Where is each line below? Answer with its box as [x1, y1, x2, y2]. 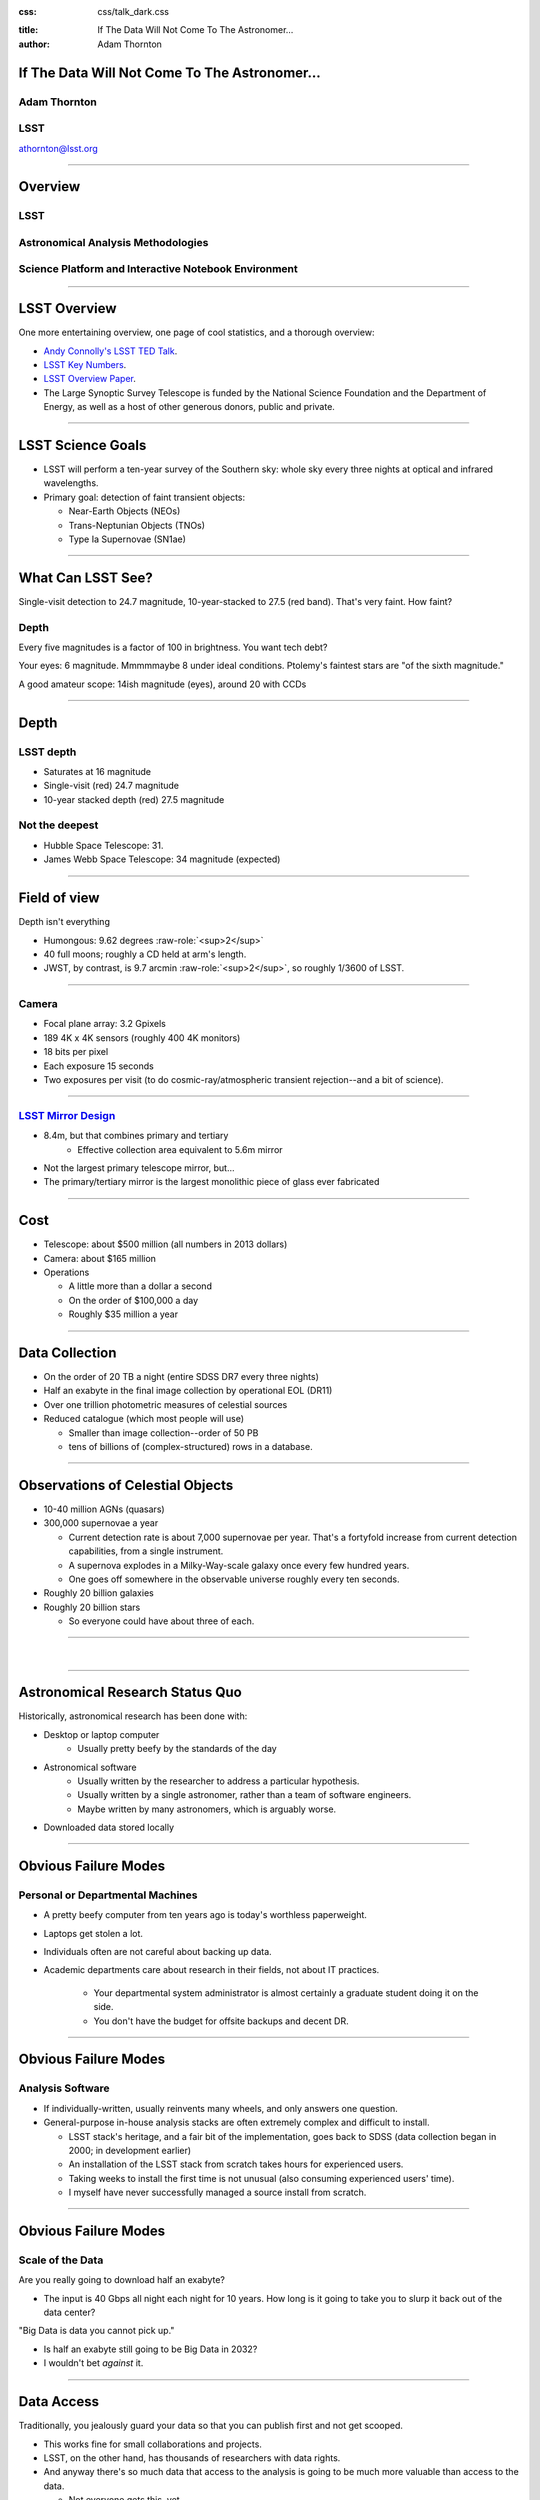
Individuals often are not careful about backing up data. [43, 1946, 272, 1958]
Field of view [18, 890, 100, 907]
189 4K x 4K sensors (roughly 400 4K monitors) [43, 1031, 241, 1044]
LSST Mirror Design [18, 1108, 116, 1122]
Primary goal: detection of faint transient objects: [43, 491, 246, 503]
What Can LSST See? [18, 569, 154, 586]
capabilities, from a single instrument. [68, 1545, 224, 1557]
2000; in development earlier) [68, 2144, 192, 2156]
